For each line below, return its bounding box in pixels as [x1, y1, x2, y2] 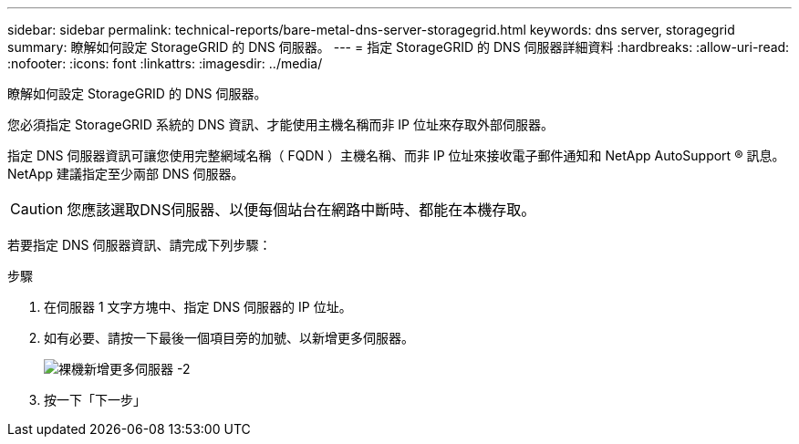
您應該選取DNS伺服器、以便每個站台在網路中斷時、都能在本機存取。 [67, 201, 536, 219]
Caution [10, 200, 64, 218]
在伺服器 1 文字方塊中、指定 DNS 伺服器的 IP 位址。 [44, 299, 352, 315]
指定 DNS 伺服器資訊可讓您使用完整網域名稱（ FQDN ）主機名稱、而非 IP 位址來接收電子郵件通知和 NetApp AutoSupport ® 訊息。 [7, 148, 785, 163]
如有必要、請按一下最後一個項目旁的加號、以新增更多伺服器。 [44, 330, 414, 346]
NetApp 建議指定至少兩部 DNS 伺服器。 [7, 166, 244, 181]
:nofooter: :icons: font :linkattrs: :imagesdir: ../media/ [7, 56, 323, 71]
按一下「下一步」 [44, 392, 146, 408]
